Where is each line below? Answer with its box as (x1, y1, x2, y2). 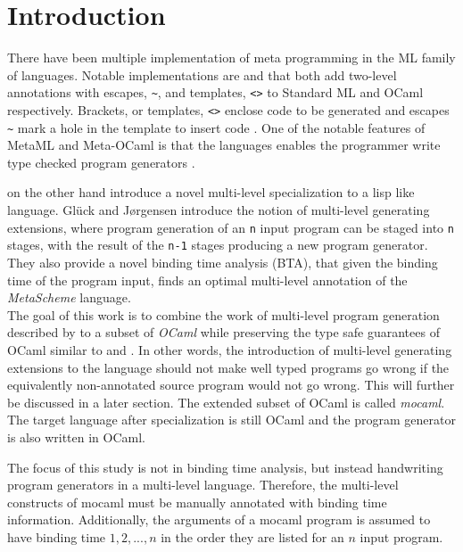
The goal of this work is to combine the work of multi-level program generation (7, 305, 440, 324)
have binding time (7, 527, 106, 546)
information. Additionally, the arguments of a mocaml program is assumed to (7, 510, 431, 529)
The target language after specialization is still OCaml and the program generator (7, 410, 456, 429)
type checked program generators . (7, 152, 195, 171)
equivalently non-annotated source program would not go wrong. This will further (7, 375, 455, 394)
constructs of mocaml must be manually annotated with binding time (7, 492, 387, 511)
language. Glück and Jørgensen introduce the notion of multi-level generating (7, 201, 430, 219)
